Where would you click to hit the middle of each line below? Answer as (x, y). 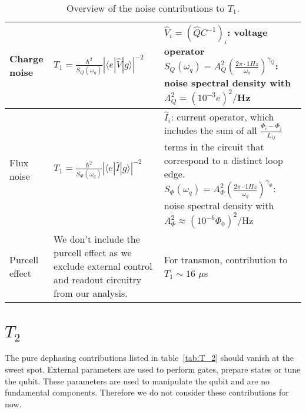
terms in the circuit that (214, 147)
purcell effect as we (93, 253)
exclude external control (103, 266)
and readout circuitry (98, 280)
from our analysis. (91, 293)
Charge (26, 59)
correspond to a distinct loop (223, 160)
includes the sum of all (210, 130)
